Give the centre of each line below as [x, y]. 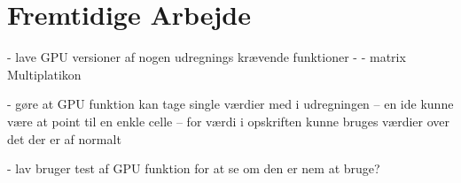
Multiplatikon [44, 74]
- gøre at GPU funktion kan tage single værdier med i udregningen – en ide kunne [230, 104]
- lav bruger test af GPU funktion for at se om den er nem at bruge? [194, 168]
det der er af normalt [64, 138]
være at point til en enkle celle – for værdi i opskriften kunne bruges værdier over [229, 121]
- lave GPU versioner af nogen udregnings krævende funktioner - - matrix [207, 57]
